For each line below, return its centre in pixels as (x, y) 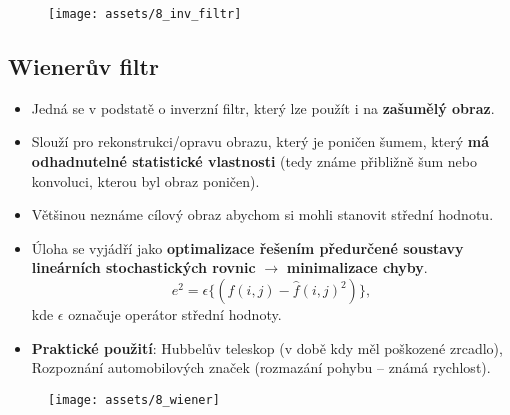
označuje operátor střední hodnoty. (175, 314)
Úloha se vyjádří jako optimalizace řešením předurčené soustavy (247, 247)
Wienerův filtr (83, 66)
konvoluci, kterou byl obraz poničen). (145, 180)
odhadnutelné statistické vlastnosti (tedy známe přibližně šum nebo (254, 161)
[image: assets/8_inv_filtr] (145, 14)
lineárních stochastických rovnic (143, 267)
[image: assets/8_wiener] (134, 399)
